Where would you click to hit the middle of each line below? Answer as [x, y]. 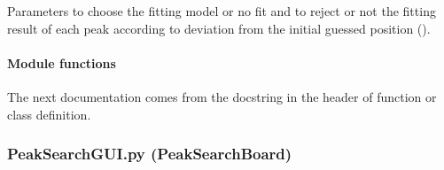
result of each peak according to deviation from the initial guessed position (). [219, 28]
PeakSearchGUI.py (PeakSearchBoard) [150, 154]
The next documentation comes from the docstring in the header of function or [222, 96]
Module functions [62, 62]
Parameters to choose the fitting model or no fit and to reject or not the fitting [222, 11]
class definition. [49, 114]
